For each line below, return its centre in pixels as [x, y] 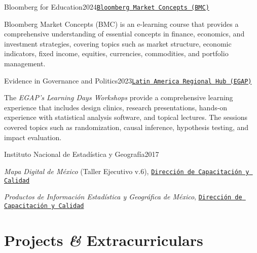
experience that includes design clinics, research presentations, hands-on [116, 107]
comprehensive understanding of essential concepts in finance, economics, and [124, 34]
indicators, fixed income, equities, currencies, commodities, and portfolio [116, 53]
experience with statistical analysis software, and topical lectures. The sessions [126, 117]
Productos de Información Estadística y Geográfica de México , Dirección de [123, 197]
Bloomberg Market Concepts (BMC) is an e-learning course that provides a [121, 24]
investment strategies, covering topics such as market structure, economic [118, 43]
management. [25, 64]
